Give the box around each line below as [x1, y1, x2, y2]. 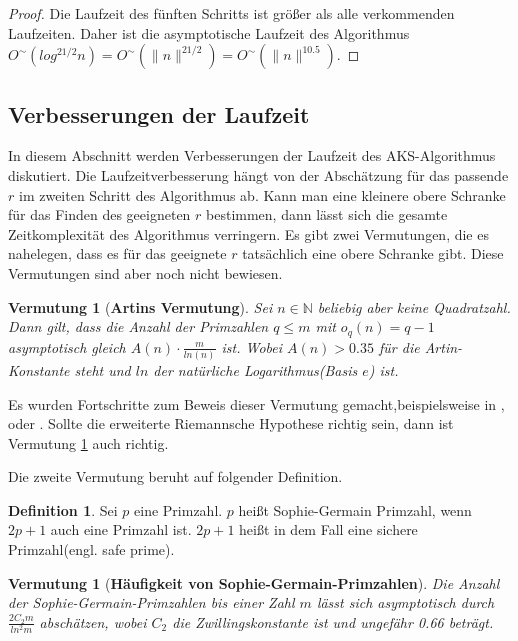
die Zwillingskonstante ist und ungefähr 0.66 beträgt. [172, 611, 494, 632]
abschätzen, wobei [39, 611, 147, 632]
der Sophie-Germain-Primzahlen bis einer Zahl [8, 592, 295, 613]
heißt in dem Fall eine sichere [239, 519, 418, 540]
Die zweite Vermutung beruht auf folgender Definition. [8, 466, 343, 487]
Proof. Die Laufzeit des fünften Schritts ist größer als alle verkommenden [8, 3, 455, 23]
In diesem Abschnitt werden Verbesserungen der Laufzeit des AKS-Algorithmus [8, 145, 496, 166]
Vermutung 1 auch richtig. [8, 432, 169, 453]
